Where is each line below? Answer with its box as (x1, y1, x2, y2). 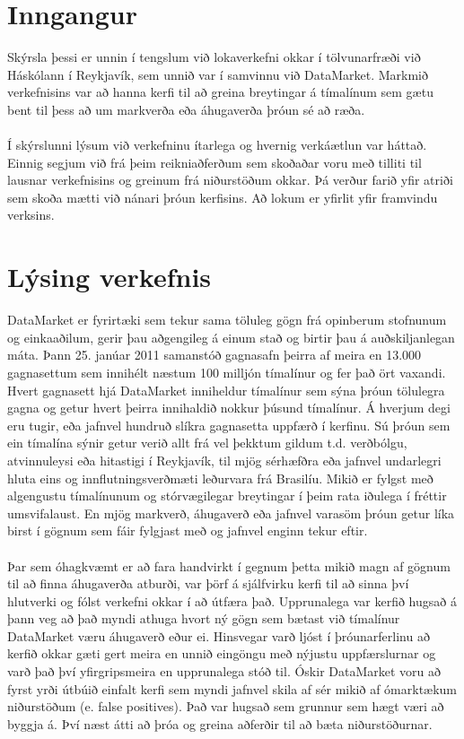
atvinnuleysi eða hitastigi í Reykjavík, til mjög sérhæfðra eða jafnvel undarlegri (7, 450, 442, 469)
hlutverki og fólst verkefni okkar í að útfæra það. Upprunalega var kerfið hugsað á (7, 591, 457, 610)
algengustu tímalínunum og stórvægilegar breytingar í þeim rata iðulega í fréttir (7, 486, 447, 505)
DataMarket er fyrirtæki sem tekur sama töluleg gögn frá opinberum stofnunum (7, 310, 447, 329)
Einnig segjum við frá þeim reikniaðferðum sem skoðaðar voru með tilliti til (7, 152, 422, 171)
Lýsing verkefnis (7, 258, 212, 295)
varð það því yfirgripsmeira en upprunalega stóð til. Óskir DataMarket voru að (7, 662, 442, 681)
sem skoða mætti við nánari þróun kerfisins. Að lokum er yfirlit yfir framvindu (7, 187, 438, 206)
